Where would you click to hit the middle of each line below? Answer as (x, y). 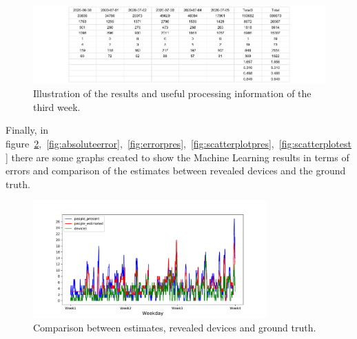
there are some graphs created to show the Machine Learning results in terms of (180, 157)
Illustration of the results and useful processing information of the (172, 93)
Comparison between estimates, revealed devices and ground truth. (175, 327)
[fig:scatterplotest (315, 144)
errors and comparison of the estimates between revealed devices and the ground (176, 171)
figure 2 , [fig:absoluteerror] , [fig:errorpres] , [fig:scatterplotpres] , (140, 144)
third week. (57, 106)
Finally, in (27, 130)
